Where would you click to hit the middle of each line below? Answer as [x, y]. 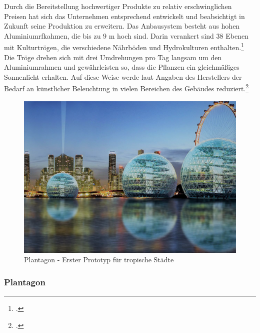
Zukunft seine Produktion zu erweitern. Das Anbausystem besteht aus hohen [122, 26]
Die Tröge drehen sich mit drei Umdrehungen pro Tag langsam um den [113, 57]
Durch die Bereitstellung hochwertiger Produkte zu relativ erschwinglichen [118, 6]
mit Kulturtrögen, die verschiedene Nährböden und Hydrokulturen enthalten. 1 [124, 47]
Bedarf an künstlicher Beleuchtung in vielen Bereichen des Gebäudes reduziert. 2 [126, 88]
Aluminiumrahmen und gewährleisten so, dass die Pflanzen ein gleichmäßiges [122, 67]
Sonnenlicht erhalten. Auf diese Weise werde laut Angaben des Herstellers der [123, 76]
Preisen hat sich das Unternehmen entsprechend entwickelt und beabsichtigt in [124, 16]
